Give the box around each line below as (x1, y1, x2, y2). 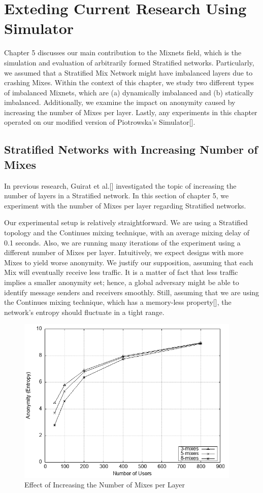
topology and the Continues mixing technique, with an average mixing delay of (4, 227, 250, 238)
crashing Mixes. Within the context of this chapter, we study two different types (4, 77, 254, 88)
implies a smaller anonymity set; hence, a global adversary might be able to (4, 277, 239, 287)
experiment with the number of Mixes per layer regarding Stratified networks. (4, 200, 246, 210)
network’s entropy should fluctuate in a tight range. (4, 306, 165, 317)
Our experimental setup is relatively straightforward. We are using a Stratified (4, 217, 248, 228)
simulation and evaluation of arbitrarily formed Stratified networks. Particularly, (4, 57, 254, 67)
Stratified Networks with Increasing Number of (4, 142, 258, 157)
